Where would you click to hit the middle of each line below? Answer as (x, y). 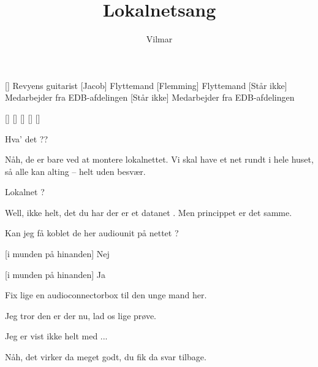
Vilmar (159, 39)
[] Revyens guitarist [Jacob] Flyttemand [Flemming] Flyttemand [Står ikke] (146, 85)
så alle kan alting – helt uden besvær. (75, 171)
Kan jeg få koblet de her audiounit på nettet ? (92, 233)
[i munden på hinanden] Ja (55, 274)
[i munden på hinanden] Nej (57, 254)
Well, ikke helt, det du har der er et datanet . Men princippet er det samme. (149, 212)
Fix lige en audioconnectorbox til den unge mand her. (106, 295)
